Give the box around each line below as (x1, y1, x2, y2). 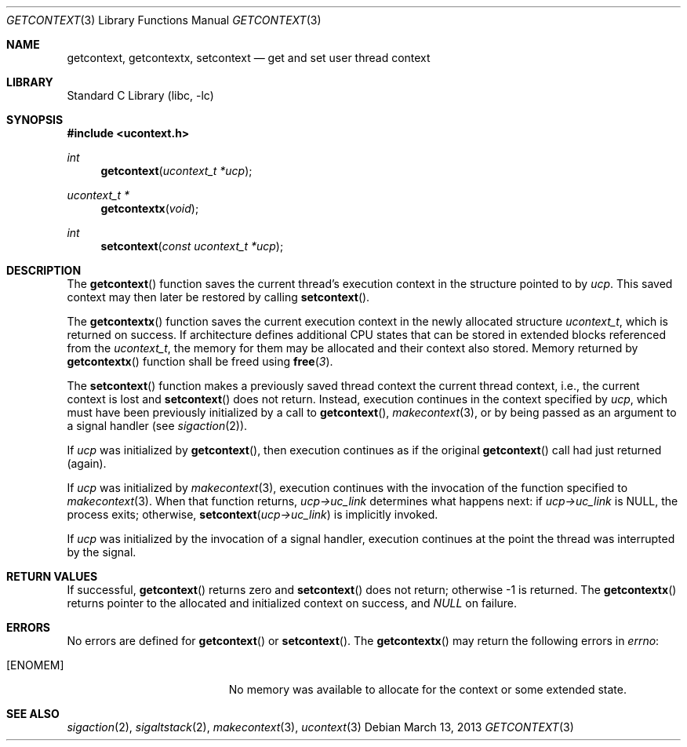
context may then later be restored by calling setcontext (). (67, 290, 370, 304)
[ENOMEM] (6, 658, 64, 672)
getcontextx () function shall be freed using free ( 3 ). (67, 355, 333, 368)
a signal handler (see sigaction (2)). (67, 419, 248, 432)
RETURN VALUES (6, 570, 98, 583)
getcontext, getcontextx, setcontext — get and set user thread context (67, 51, 431, 64)
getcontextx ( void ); (100, 202, 199, 215)
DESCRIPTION (6, 264, 82, 277)
